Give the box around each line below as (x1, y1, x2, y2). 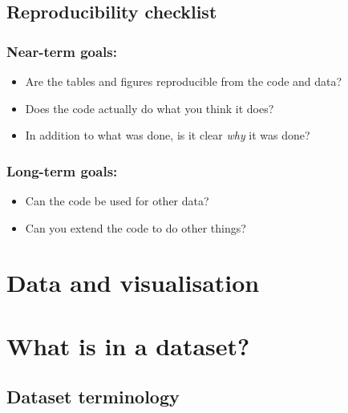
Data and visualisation (6, 266, 260, 299)
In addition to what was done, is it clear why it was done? (25, 127, 310, 144)
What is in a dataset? (6, 329, 250, 362)
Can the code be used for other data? (25, 192, 209, 209)
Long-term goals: (6, 160, 118, 180)
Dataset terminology (6, 384, 180, 409)
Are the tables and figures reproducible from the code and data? (25, 73, 342, 89)
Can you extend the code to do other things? (25, 219, 246, 236)
